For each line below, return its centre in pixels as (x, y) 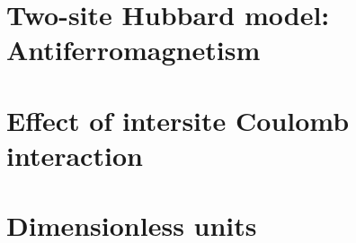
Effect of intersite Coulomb (178, 120)
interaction (75, 155)
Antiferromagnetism (133, 50)
